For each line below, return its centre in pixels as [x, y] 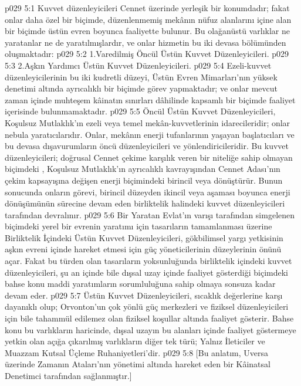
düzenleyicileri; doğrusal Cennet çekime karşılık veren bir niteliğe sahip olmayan [149, 157]
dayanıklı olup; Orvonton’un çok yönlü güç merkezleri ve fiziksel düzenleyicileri [147, 307]
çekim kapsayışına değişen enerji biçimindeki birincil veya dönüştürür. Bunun [144, 180]
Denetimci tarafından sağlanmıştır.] [68, 375]
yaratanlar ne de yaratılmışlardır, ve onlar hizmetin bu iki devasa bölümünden [146, 42]
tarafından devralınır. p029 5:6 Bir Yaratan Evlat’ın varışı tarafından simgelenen [150, 214]
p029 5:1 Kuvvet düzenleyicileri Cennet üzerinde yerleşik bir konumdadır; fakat [147, 8]
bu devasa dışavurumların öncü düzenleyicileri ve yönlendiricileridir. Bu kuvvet [147, 146]
